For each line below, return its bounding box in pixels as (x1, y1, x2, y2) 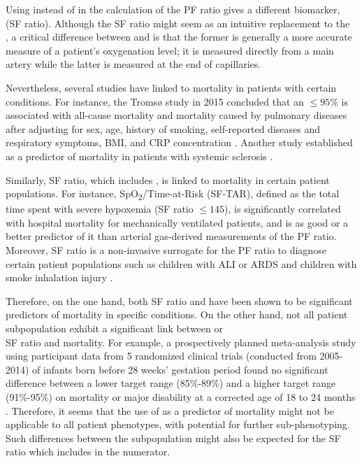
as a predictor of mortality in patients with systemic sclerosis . (6, 148, 273, 163)
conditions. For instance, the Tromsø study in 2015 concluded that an (6, 94, 304, 108)
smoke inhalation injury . (6, 270, 113, 285)
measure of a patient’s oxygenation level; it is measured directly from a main (6, 43, 334, 57)
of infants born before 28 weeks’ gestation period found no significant (32, 362, 328, 376)
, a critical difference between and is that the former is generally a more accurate (6, 29, 352, 44)
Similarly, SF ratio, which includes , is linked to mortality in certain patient (6, 172, 330, 187)
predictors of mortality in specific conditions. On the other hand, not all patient (6, 307, 348, 322)
